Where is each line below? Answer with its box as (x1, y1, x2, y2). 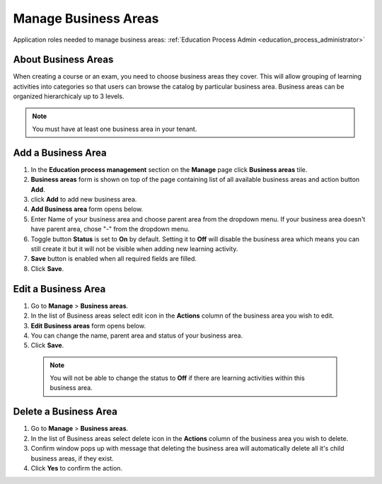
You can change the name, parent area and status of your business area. (30, 331, 243, 340)
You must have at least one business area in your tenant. (32, 125, 197, 134)
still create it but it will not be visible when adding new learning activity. (30, 245, 238, 253)
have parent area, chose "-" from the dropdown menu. (30, 225, 190, 234)
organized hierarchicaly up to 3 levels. (13, 92, 125, 100)
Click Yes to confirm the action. (30, 463, 123, 472)
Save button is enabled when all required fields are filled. (30, 255, 197, 263)
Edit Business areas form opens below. (30, 321, 146, 330)
